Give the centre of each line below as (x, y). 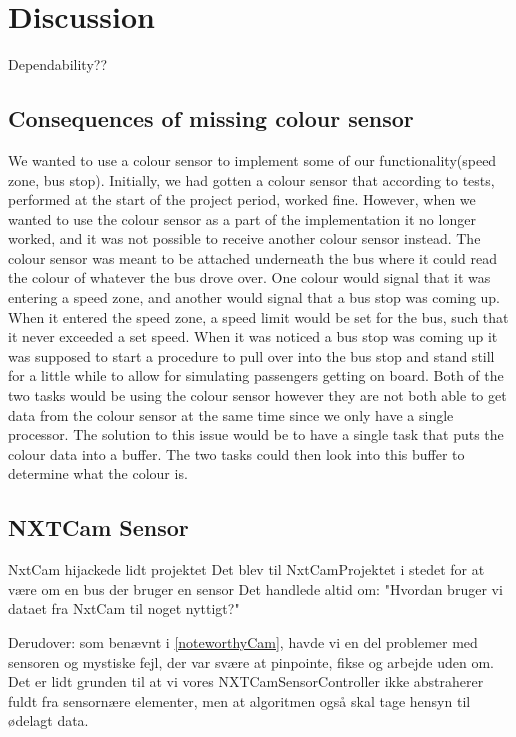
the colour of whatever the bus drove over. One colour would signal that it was (249, 277)
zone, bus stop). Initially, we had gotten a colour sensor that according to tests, (251, 179)
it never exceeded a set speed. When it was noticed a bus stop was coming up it (253, 336)
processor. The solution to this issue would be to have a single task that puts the (256, 434)
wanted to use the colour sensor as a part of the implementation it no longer (242, 218)
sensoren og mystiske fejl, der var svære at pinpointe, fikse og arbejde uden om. (251, 661)
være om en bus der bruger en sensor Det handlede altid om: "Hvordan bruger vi (255, 588)
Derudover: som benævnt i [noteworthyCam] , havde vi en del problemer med (243, 642)
